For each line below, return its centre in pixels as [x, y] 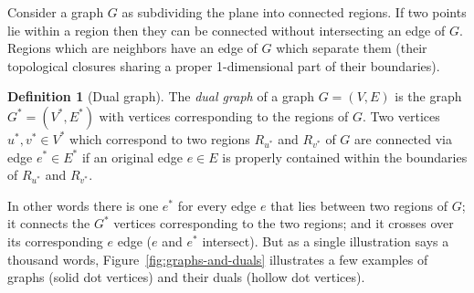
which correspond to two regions [160, 138]
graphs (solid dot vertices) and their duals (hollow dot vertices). [186, 277]
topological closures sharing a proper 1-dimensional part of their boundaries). [224, 65]
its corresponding [55, 241]
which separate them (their [352, 48]
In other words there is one [83, 205]
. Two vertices [401, 115]
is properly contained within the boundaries [345, 157]
